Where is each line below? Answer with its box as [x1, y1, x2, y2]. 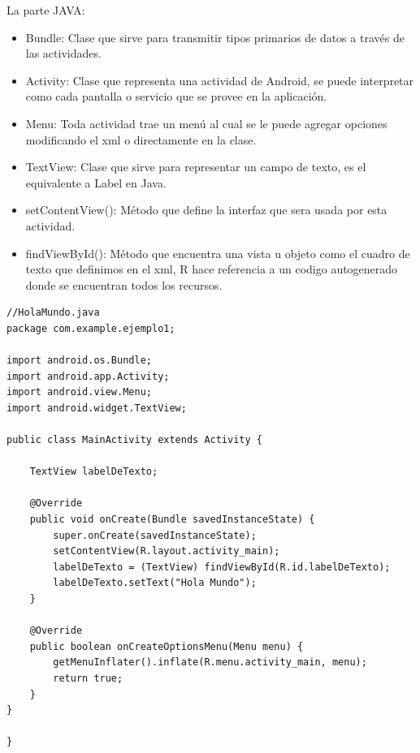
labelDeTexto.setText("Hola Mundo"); [53, 577, 257, 589]
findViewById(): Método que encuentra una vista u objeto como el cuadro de [25, 244, 410, 261]
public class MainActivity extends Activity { [6, 434, 262, 446]
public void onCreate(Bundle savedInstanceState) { [29, 514, 315, 526]
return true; [53, 672, 123, 684]
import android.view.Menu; [6, 386, 152, 398]
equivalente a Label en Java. [25, 174, 167, 191]
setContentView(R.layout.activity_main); [53, 545, 280, 557]
